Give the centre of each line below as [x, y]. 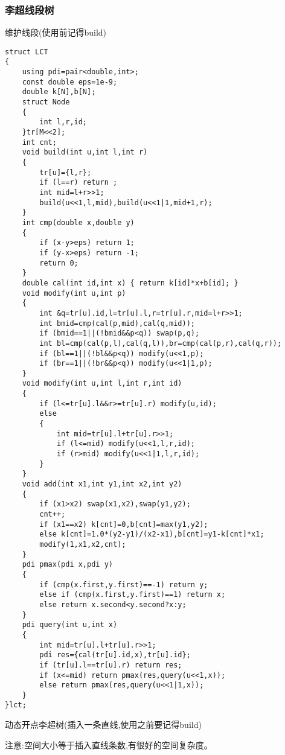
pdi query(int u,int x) [70, 625]
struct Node [46, 102]
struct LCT [27, 52]
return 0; [59, 263]
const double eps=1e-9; [70, 82]
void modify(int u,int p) [74, 293]
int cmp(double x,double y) [78, 222]
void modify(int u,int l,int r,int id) [102, 384]
